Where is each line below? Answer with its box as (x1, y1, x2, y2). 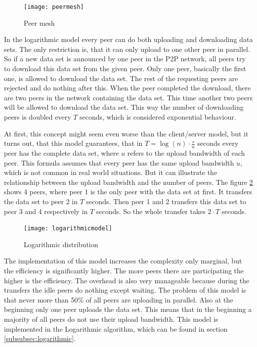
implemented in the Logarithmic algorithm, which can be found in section (4, 323, 228, 334)
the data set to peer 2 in (4, 196, 78, 206)
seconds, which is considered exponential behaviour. (80, 112, 236, 122)
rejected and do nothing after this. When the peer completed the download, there (4, 83, 251, 93)
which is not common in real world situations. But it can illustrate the (4, 167, 217, 177)
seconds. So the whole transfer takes (96, 206, 206, 216)
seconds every (197, 138, 239, 148)
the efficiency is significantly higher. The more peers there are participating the (4, 265, 244, 276)
